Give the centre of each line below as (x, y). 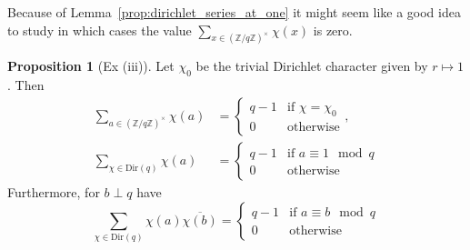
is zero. (333, 30)
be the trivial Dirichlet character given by (312, 66)
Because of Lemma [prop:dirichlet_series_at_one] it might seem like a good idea (234, 12)
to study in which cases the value (100, 30)
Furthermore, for (54, 191)
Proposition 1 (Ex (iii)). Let (91, 66)
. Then (26, 85)
